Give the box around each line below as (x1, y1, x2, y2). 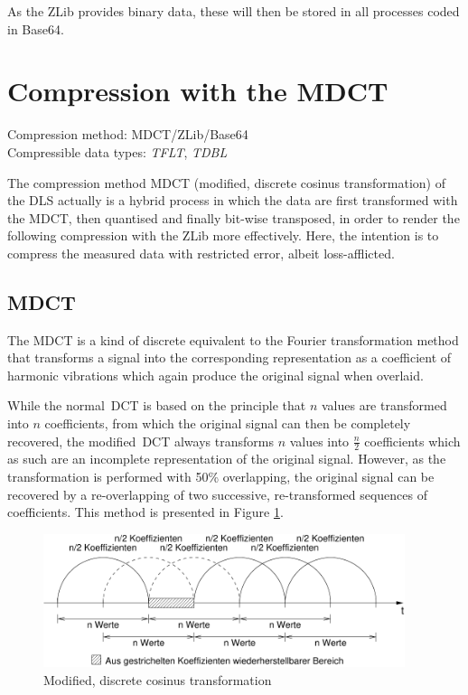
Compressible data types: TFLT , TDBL (7, 142, 228, 161)
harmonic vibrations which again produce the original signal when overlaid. (7, 365, 424, 384)
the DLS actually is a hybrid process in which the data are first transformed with (7, 191, 458, 210)
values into (289, 431, 350, 450)
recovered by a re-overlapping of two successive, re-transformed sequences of (7, 484, 427, 503)
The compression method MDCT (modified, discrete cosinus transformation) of (7, 173, 445, 192)
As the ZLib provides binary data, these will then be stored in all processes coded (7, 2, 460, 20)
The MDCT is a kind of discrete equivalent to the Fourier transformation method (7, 330, 459, 349)
